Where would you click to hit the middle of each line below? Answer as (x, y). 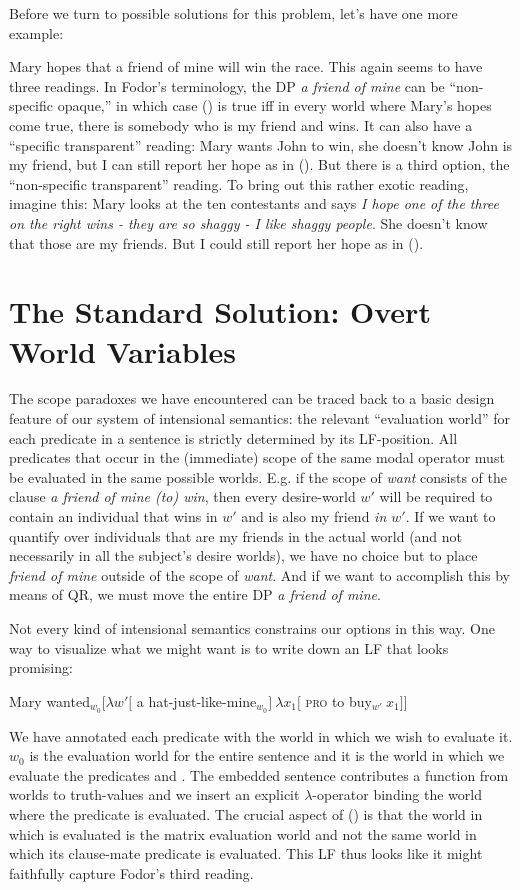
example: (36, 32)
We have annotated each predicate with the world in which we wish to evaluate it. (261, 735)
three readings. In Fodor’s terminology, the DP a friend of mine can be (227, 85)
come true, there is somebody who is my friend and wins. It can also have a (241, 124)
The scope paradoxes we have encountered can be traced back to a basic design (252, 398)
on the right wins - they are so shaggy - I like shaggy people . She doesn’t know (248, 222)
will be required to (436, 496)
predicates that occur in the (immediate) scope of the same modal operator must (257, 457)
